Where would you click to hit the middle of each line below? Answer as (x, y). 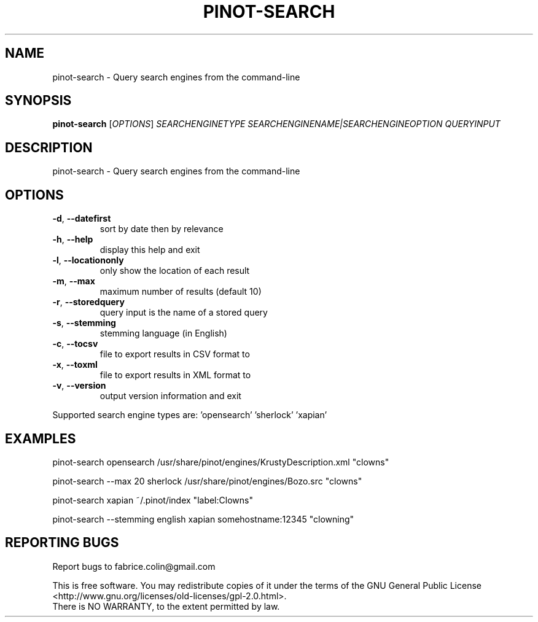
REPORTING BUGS (62, 543)
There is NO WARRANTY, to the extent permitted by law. (166, 606)
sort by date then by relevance (162, 229)
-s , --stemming (84, 323)
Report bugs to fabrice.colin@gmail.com (134, 566)
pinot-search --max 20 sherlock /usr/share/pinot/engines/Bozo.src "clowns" (207, 481)
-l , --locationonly (88, 260)
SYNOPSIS (38, 101)
